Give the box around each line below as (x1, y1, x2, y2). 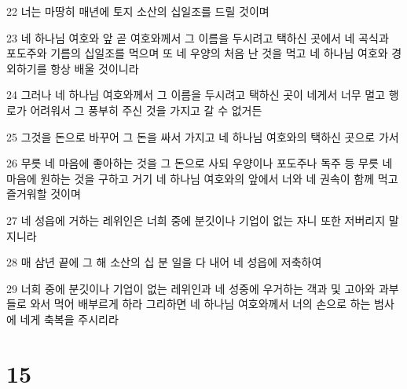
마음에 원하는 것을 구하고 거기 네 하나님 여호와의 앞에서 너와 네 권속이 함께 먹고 (6, 170, 398, 186)
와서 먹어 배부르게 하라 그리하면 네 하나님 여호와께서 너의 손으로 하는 (30, 295, 371, 312)
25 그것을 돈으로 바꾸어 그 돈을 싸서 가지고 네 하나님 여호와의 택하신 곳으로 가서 (6, 128, 399, 145)
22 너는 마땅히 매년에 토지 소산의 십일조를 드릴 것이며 (6, 3, 269, 19)
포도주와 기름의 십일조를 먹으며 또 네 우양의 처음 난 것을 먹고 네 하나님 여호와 (6, 45, 388, 61)
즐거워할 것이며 (6, 185, 81, 202)
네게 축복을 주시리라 (20, 310, 119, 327)
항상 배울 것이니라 (50, 60, 139, 76)
